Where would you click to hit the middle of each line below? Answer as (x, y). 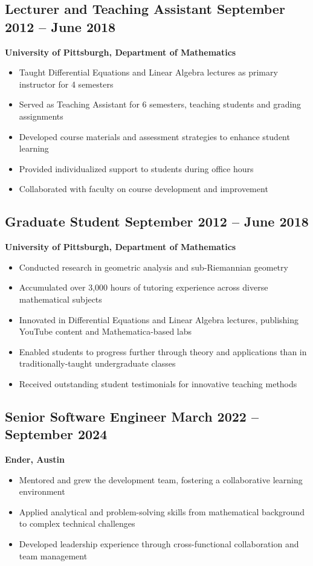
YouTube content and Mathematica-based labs (105, 331)
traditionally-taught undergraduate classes (97, 363)
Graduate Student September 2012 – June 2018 (157, 221)
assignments (41, 116)
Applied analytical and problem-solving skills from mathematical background (162, 511)
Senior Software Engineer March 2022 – (132, 416)
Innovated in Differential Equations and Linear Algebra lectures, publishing (159, 319)
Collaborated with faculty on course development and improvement (144, 189)
